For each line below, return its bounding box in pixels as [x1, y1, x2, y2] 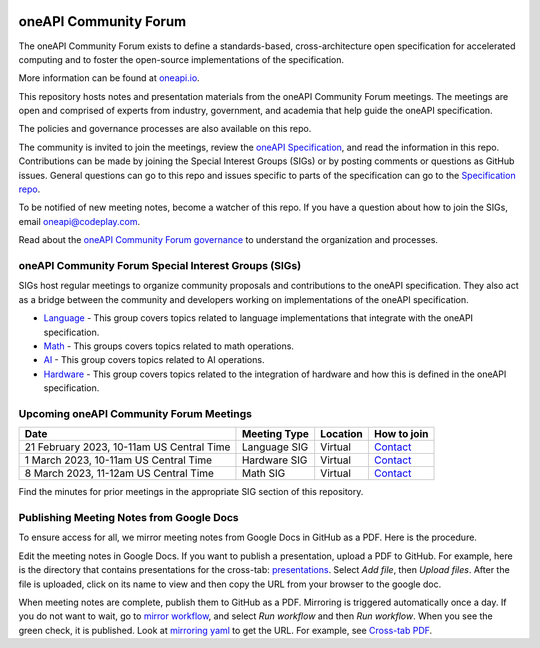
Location [320, 427, 364, 441]
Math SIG [241, 466, 286, 480]
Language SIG [241, 440, 309, 454]
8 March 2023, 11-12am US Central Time [24, 466, 215, 480]
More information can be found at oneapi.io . [18, 72, 200, 84]
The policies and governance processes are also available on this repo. [18, 123, 312, 135]
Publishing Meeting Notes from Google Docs [18, 510, 239, 524]
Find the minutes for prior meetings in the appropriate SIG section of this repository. [18, 486, 364, 498]
